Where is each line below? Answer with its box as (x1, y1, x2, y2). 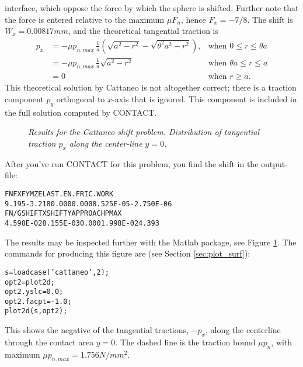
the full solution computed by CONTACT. (5, 106, 157, 118)
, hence (180, 13, 206, 25)
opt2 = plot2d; (5, 278, 55, 286)
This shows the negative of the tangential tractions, (5, 324, 189, 336)
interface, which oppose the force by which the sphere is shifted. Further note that (5, 2, 299, 13)
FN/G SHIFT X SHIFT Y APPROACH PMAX (5, 209, 122, 218)
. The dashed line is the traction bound (115, 335, 256, 348)
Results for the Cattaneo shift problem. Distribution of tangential (28, 126, 259, 138)
